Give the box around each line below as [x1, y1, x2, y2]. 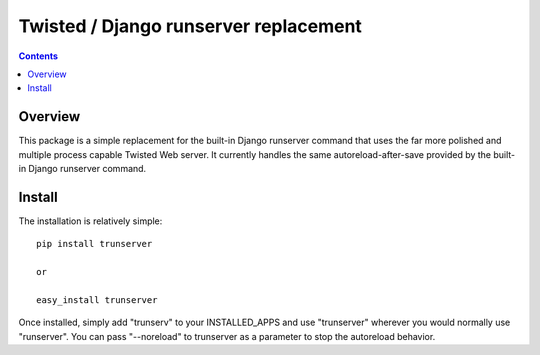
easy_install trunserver [36, 294, 158, 305]
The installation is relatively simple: [18, 215, 163, 227]
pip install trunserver [36, 238, 153, 250]
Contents [18, 50, 59, 62]
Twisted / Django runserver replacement [18, 15, 362, 37]
